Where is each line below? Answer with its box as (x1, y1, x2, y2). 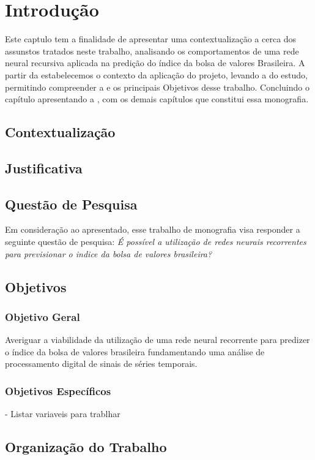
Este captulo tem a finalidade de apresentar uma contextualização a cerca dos (5, 32, 297, 45)
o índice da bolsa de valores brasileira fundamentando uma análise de (5, 345, 265, 358)
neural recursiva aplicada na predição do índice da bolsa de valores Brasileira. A (5, 56, 305, 69)
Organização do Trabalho (5, 437, 167, 456)
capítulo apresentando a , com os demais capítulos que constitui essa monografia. (5, 92, 309, 105)
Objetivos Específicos (5, 383, 111, 398)
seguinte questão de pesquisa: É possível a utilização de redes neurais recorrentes (5, 235, 306, 248)
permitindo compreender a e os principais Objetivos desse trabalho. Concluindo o (5, 80, 309, 93)
